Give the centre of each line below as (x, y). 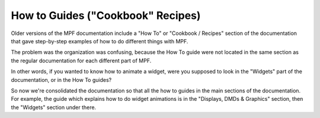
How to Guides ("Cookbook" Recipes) (106, 15)
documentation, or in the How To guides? (61, 79)
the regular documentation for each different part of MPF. (81, 60)
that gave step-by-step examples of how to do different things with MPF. (100, 41)
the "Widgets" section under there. (54, 107)
